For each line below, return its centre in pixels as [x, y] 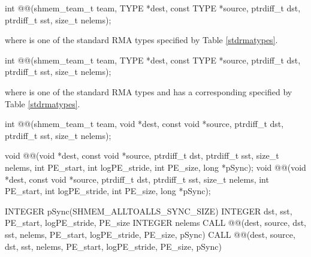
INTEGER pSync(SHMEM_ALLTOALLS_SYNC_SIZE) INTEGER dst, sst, [149, 211]
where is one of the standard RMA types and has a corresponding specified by [149, 91]
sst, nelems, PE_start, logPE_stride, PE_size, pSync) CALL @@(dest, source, [150, 234]
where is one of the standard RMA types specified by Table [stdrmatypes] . [141, 40]
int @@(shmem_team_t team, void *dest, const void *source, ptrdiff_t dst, [144, 124]
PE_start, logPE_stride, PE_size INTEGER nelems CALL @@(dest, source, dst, [156, 223]
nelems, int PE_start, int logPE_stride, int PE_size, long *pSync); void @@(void [155, 167]
